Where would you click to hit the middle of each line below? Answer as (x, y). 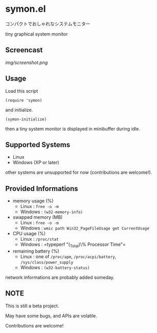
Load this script (22, 91)
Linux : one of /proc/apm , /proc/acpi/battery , (68, 256)
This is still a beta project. (32, 306)
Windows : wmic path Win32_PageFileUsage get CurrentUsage (85, 228)
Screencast (24, 50)
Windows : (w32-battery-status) (55, 267)
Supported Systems (38, 145)
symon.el (26, 9)
